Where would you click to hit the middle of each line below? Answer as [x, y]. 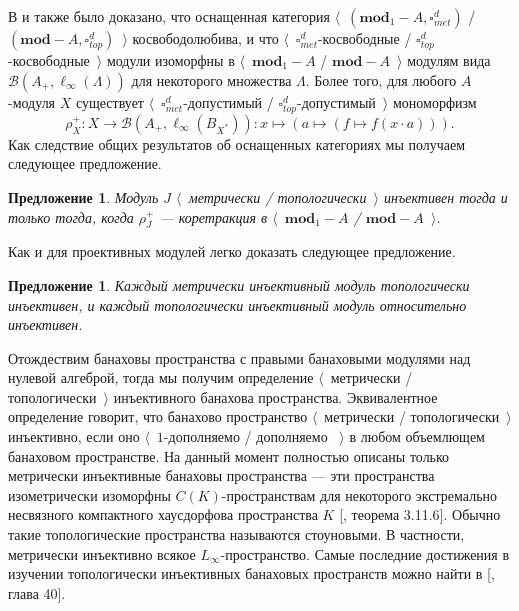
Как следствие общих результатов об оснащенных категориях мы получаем [237, 143]
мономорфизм [434, 101]
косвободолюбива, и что [205, 38]
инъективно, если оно [74, 436]
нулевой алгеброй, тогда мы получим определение [161, 377]
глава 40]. [37, 592]
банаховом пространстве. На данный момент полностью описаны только [229, 455]
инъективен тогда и [446, 196]
